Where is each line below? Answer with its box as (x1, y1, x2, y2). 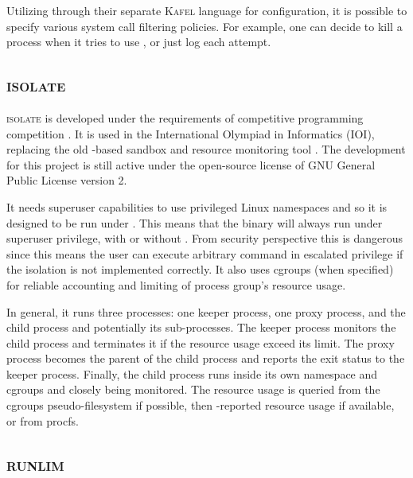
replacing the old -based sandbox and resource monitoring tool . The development (6, 141, 406, 157)
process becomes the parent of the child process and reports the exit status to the (6, 350, 405, 367)
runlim (6, 451, 64, 476)
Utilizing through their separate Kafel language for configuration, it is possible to (6, 2, 407, 18)
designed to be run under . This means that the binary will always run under (6, 214, 383, 231)
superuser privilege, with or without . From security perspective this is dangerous (6, 230, 403, 247)
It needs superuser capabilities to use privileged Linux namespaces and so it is (6, 198, 388, 215)
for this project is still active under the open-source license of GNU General (6, 156, 376, 173)
